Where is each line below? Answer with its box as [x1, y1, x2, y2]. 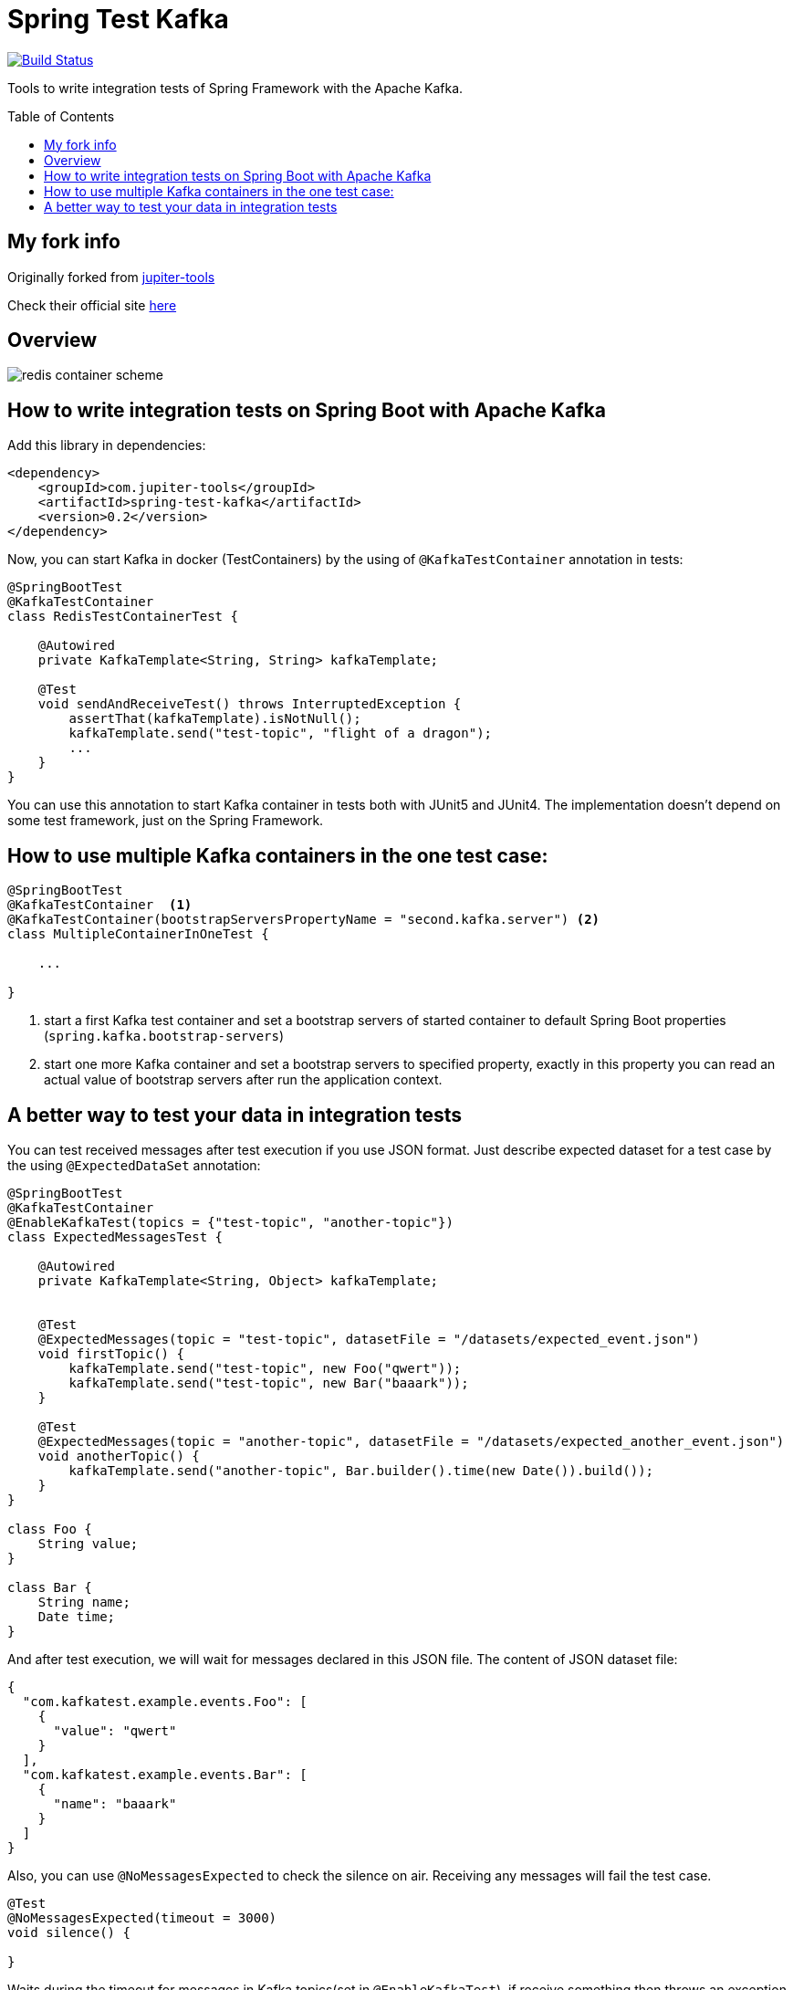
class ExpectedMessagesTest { [7, 1229, 224, 1244]
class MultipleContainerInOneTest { [7, 927, 269, 942]
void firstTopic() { [37, 1346, 184, 1361]
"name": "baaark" [53, 1796, 177, 1811]
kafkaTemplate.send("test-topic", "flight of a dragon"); [68, 726, 493, 741]
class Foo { [7, 1521, 92, 1536]
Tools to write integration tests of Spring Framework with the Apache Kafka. [7, 79, 464, 96]
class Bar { [7, 1579, 92, 1595]
